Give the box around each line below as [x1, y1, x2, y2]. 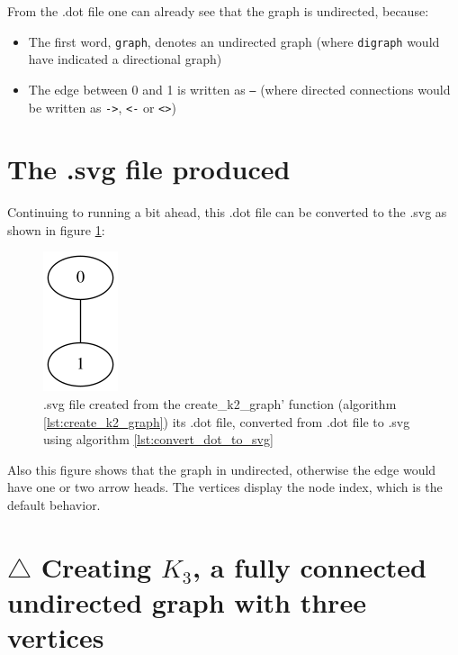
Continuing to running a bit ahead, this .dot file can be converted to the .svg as [7, 203, 447, 222]
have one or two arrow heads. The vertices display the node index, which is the [7, 478, 443, 496]
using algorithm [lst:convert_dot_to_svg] [43, 430, 274, 449]
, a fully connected [193, 548, 427, 585]
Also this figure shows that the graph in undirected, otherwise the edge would [7, 459, 436, 478]
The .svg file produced [7, 150, 291, 187]
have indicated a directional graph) [28, 50, 222, 68]
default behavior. [7, 496, 101, 514]
